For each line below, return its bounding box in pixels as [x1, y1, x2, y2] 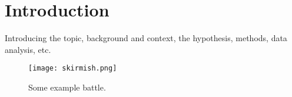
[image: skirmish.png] [28, 64, 117, 73]
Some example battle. [28, 81, 106, 93]
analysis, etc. [5, 43, 51, 55]
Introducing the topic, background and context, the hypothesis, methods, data [5, 32, 287, 44]
